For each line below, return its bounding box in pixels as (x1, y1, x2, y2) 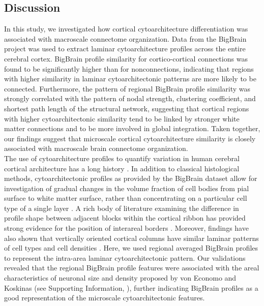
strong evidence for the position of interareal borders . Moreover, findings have (4, 223, 249, 233)
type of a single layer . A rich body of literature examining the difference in (4, 202, 239, 213)
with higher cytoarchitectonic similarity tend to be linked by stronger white (4, 113, 240, 124)
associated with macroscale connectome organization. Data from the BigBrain (4, 33, 247, 44)
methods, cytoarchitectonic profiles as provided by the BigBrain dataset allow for (4, 173, 257, 183)
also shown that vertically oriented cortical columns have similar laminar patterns (4, 232, 259, 243)
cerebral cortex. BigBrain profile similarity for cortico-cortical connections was (4, 53, 248, 64)
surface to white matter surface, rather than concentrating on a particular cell (4, 193, 247, 203)
